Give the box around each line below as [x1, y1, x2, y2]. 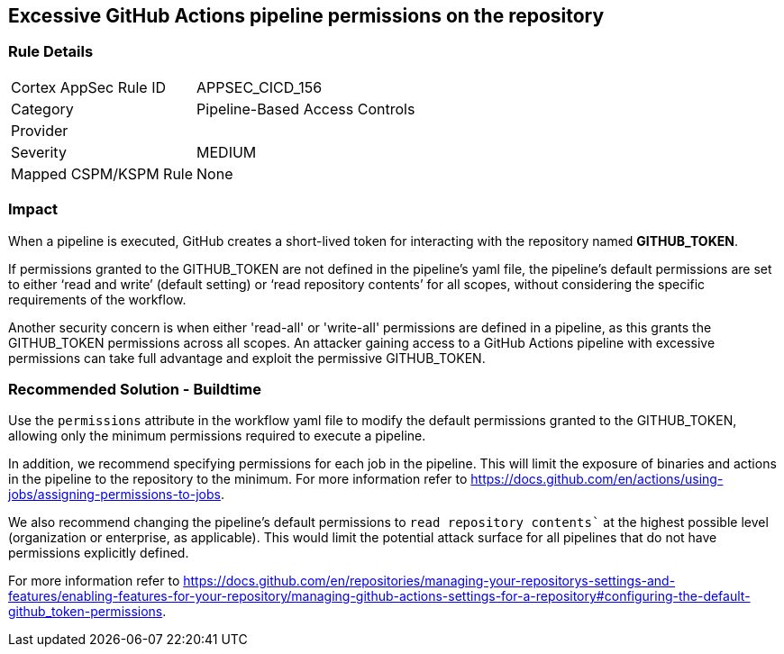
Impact [8, 200, 59, 219]
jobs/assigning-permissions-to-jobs [8, 486, 221, 503]
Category [11, 99, 74, 118]
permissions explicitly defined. [8, 545, 189, 561]
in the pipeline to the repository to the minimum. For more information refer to [8, 471, 468, 487]
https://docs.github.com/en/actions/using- [470, 471, 724, 487]
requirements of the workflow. [8, 291, 187, 307]
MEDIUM [196, 142, 257, 161]
